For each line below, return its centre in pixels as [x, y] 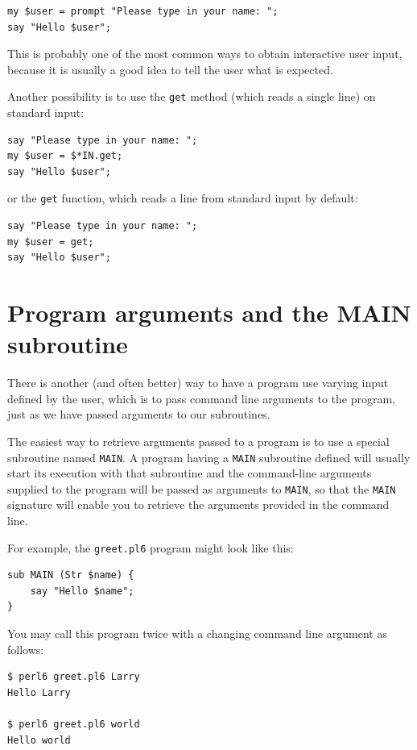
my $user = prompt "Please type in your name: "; [143, 11]
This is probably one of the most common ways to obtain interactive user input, [205, 54]
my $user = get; [51, 242]
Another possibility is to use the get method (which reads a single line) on [192, 96]
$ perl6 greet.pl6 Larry [74, 677]
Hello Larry [39, 692]
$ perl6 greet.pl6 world [74, 725]
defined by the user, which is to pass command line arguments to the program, [201, 398]
